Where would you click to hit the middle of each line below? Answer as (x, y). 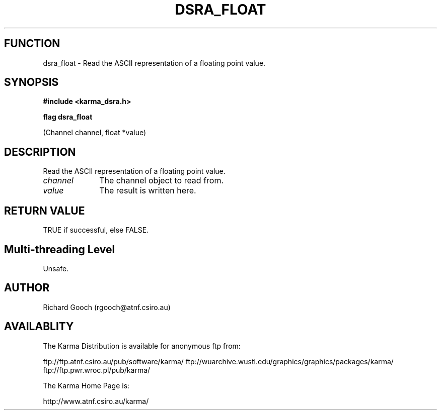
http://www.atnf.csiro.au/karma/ (96, 401)
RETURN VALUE (45, 211)
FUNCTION (32, 44)
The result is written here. (148, 191)
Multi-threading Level (60, 249)
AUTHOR (27, 288)
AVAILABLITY (39, 327)
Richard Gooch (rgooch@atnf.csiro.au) (107, 307)
